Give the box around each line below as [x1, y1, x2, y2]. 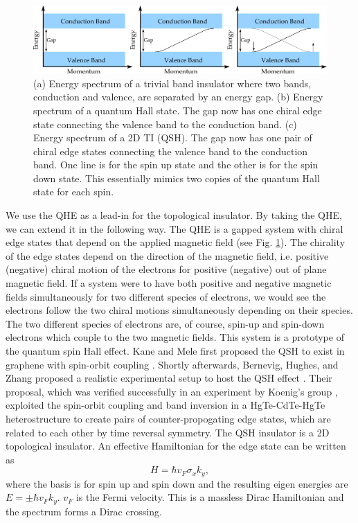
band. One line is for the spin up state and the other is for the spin [33, 157, 319, 172]
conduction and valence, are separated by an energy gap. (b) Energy [33, 89, 323, 104]
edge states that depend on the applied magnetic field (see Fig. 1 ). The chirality [6, 235, 346, 249]
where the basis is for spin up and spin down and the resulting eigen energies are [6, 476, 348, 490]
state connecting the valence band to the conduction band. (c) [33, 116, 297, 131]
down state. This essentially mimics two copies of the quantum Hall [33, 170, 320, 185]
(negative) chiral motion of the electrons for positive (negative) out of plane [6, 262, 327, 276]
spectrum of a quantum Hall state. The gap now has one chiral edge [33, 103, 322, 117]
